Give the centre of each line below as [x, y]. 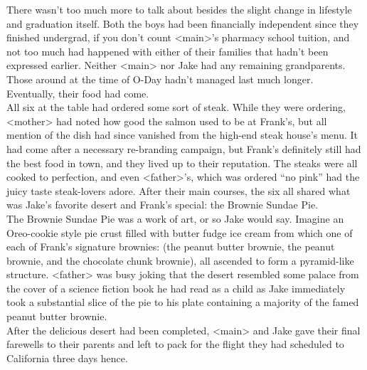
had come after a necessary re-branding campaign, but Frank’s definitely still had [184, 148]
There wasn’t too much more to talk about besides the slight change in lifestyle [179, 9]
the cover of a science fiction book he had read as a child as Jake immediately [176, 288]
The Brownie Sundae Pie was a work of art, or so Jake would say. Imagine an [175, 218]
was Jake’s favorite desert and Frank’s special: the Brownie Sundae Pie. [163, 205]
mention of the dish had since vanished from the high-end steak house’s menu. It [182, 135]
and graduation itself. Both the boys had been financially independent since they [183, 23]
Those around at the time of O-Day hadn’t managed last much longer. [160, 79]
